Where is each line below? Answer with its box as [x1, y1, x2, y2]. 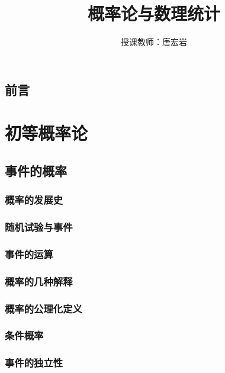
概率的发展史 [5, 192, 63, 207]
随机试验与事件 [5, 220, 73, 234]
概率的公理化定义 [5, 301, 82, 316]
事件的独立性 [5, 355, 63, 370]
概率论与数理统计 [87, 1, 220, 25]
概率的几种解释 [5, 274, 73, 288]
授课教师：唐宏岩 [121, 36, 187, 48]
